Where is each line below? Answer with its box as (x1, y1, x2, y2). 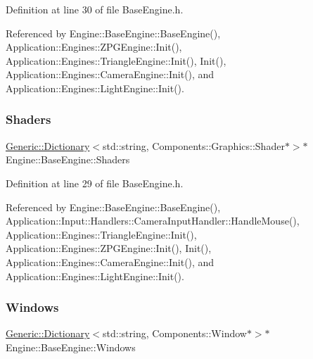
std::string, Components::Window (103, 326, 247, 341)
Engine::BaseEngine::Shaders (6, 152, 130, 167)
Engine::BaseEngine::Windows (6, 339, 136, 354)
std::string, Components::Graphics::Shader (103, 138, 285, 153)
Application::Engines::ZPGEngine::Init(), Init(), (6, 241, 212, 256)
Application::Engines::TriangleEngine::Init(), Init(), (6, 53, 226, 68)
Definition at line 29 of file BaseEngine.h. (6, 175, 184, 190)
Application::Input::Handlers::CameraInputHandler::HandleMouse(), (6, 213, 300, 228)
